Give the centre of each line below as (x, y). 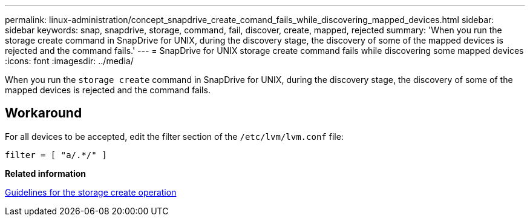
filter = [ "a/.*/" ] (56, 155)
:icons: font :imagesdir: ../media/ (69, 61)
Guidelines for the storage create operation (91, 192)
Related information (46, 173)
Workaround (44, 113)
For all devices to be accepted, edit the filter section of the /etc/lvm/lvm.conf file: (174, 136)
